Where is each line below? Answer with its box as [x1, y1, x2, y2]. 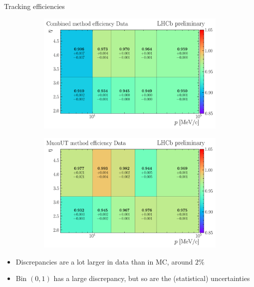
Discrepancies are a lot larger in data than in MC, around [15, 256, 193, 267]
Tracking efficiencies [4, 1, 65, 11]
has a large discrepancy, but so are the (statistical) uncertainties [53, 273, 250, 284]
